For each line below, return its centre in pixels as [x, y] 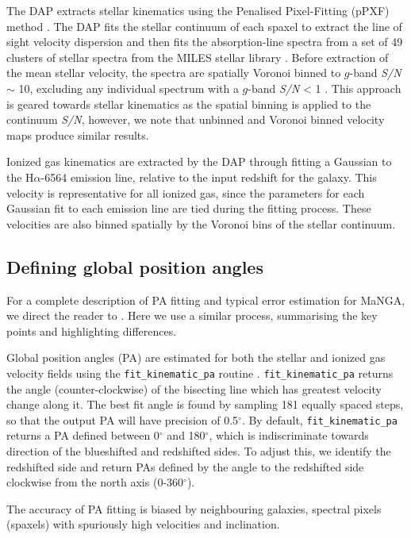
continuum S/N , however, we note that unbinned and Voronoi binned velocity [196, 119]
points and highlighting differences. [92, 330]
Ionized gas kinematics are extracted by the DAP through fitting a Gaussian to [199, 161]
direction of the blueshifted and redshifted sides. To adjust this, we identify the [199, 450]
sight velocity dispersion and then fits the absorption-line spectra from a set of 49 [205, 42]
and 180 [186, 435]
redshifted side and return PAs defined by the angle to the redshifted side [185, 466]
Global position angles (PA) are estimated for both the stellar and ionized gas [196, 357]
